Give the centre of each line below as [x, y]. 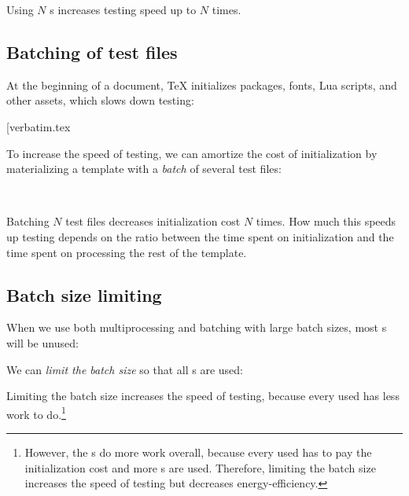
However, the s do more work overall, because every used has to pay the [198, 452]
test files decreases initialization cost [153, 221]
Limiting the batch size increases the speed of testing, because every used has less [203, 396]
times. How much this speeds [326, 221]
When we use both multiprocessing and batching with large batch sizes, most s [197, 327]
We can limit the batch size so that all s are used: [125, 369]
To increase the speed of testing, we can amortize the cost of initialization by [192, 153]
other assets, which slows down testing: [100, 100]
